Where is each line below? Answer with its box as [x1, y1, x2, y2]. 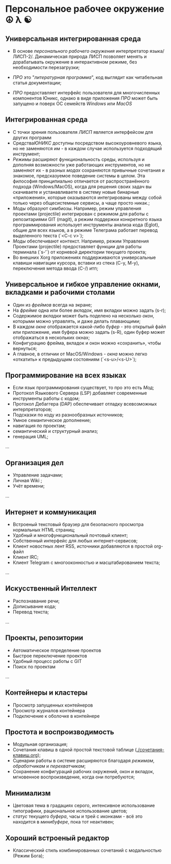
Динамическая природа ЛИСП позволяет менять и [35, 53, 147, 59]
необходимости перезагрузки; [12, 65, 80, 70]
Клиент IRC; [12, 554, 39, 560]
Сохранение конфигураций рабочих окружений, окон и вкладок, [12, 769, 155, 775]
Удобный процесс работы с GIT [12, 658, 82, 664]
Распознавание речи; [12, 598, 60, 604]
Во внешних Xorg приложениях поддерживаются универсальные [12, 254, 156, 260]
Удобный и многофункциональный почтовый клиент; [12, 532, 128, 538]
